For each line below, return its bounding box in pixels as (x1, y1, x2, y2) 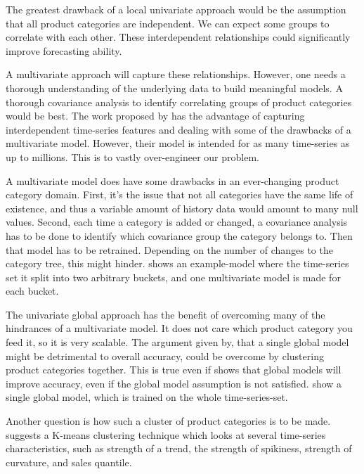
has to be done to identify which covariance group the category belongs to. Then (6, 228, 353, 243)
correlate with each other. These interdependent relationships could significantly (6, 30, 351, 44)
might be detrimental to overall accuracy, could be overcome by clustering (6, 348, 324, 363)
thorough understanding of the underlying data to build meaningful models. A (6, 80, 343, 95)
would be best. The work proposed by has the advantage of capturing (6, 108, 305, 123)
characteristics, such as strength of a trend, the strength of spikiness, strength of (6, 441, 352, 456)
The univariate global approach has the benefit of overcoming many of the (6, 307, 325, 321)
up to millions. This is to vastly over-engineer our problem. (6, 149, 259, 164)
